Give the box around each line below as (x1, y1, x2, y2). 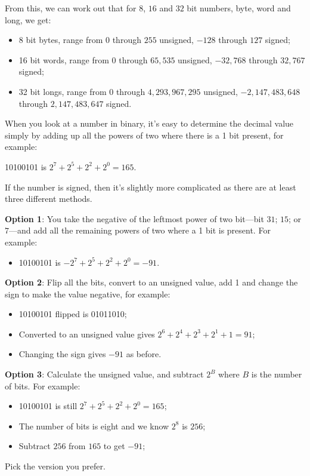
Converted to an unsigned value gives (18, 327, 155, 340)
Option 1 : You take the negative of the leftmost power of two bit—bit (5, 212, 264, 225)
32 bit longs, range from (18, 85, 107, 97)
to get (103, 440, 125, 452)
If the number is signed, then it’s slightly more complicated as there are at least (5, 180, 296, 193)
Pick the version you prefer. (5, 460, 106, 472)
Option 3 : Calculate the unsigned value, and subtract (5, 368, 204, 380)
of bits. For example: (5, 379, 80, 392)
